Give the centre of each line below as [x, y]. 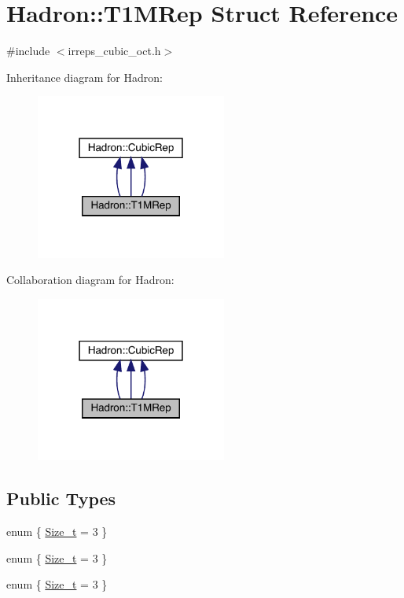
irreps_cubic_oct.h [114, 51]
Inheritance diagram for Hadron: [84, 77]
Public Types [61, 498]
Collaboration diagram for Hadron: [90, 280]
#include [28, 51]
